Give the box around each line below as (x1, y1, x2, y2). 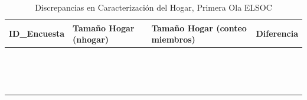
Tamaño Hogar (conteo (151, 21, 247, 34)
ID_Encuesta (9, 27, 65, 40)
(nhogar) (73, 33, 109, 46)
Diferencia (256, 27, 298, 40)
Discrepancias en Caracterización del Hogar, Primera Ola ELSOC (35, 1, 272, 13)
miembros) (151, 33, 195, 46)
